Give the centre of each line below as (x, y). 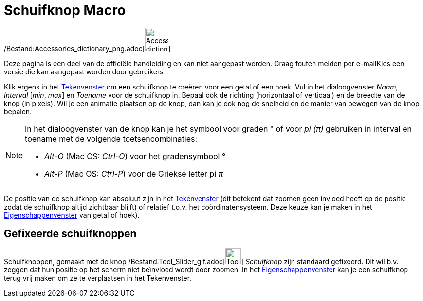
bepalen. (18, 111)
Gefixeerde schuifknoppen (70, 234)
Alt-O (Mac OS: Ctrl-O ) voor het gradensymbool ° (135, 156)
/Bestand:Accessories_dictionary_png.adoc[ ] (87, 48)
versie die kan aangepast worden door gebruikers (84, 71)
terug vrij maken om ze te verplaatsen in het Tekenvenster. (98, 278)
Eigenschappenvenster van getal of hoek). (72, 215)
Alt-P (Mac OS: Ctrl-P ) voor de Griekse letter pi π (134, 173)
